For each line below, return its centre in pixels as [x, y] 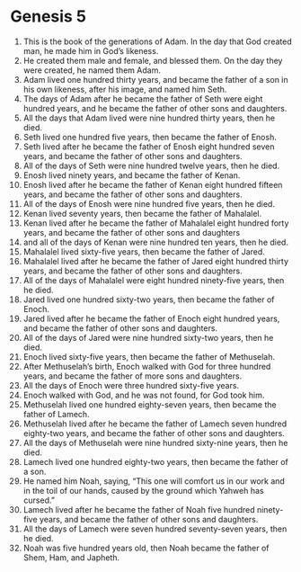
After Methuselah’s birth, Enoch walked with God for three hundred [147, 366]
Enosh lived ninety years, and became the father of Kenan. [132, 175]
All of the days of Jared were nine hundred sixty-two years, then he [148, 337]
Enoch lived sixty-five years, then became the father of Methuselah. [149, 356]
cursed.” [39, 500]
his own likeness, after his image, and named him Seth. [125, 89]
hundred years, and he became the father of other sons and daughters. [155, 108]
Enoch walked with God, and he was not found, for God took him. [144, 395]
